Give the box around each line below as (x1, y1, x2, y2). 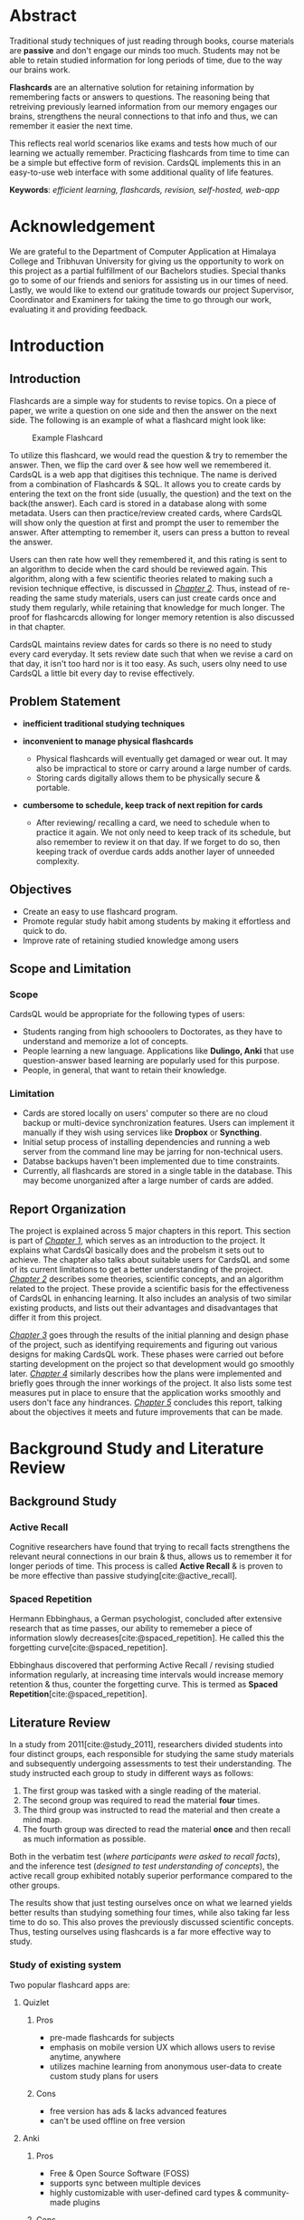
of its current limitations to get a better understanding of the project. (9, 1264, 264, 1275)
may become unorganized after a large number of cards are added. (22, 1175, 274, 1187)
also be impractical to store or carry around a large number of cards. (35, 763, 292, 774)
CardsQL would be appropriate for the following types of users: (9, 1009, 246, 1020)
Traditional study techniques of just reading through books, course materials (9, 35, 295, 46)
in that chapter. (9, 621, 66, 632)
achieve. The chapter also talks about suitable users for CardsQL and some (9, 1254, 290, 1265)
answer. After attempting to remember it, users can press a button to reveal (9, 526, 290, 537)
